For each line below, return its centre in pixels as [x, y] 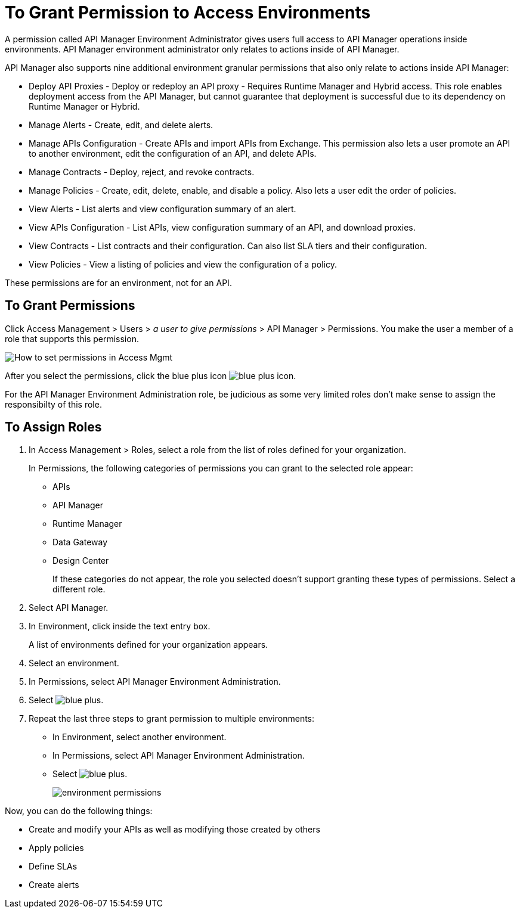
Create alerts [54, 885]
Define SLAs [53, 867]
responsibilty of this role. [53, 404]
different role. [79, 589]
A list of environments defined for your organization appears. [148, 645]
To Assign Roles [53, 427]
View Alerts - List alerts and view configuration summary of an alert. [162, 209]
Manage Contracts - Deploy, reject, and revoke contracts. [142, 172]
